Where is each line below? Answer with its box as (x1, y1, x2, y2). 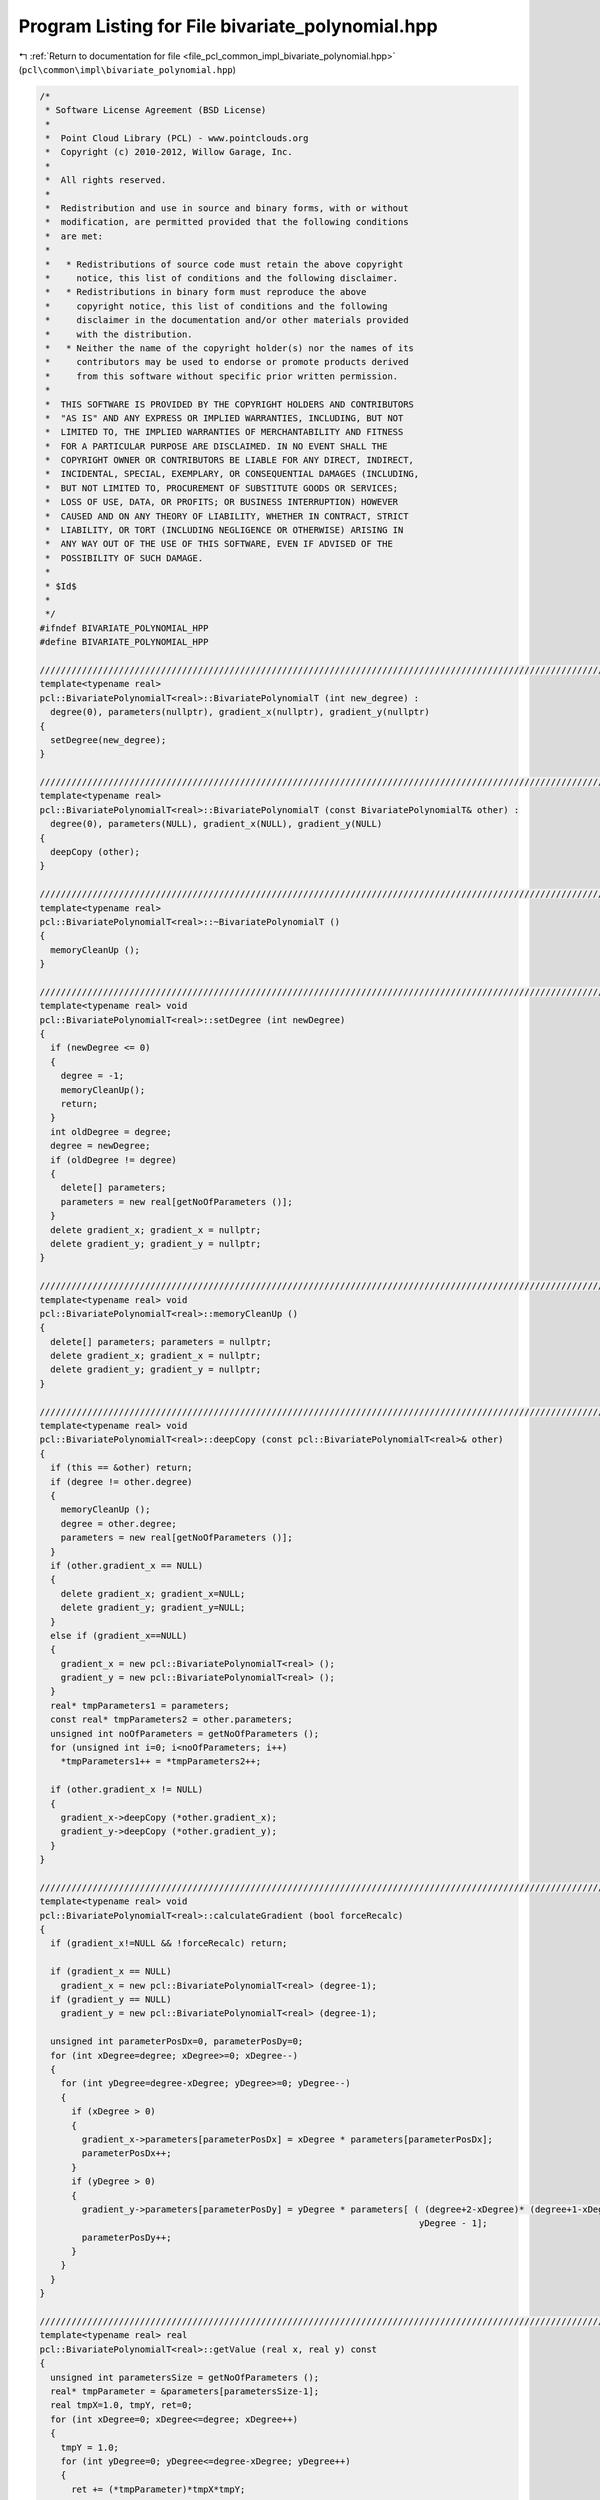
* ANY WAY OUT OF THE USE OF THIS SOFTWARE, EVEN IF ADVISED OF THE (45, 538, 394, 550)
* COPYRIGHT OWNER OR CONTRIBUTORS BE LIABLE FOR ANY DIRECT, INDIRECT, (45, 455, 415, 466)
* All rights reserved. (45, 175, 167, 186)
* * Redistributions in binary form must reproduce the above (45, 286, 367, 298)
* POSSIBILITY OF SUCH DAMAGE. (45, 552, 204, 564)
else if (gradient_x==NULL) (50, 1630, 188, 1641)
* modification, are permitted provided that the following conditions (45, 216, 409, 228)
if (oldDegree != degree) (50, 1154, 177, 1165)
